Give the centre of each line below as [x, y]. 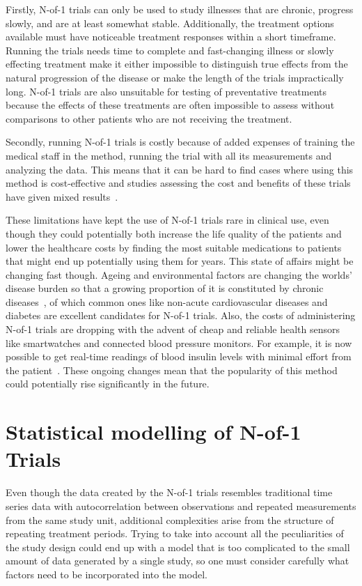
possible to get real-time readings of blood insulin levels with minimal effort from [179, 356]
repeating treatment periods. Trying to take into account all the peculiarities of [175, 533]
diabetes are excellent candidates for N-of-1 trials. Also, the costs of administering [181, 315]
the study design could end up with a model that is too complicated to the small [178, 547]
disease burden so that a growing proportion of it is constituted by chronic [165, 288]
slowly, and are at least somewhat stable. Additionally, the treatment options [170, 23]
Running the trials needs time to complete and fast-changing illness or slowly [170, 50]
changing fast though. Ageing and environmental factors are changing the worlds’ [179, 274]
